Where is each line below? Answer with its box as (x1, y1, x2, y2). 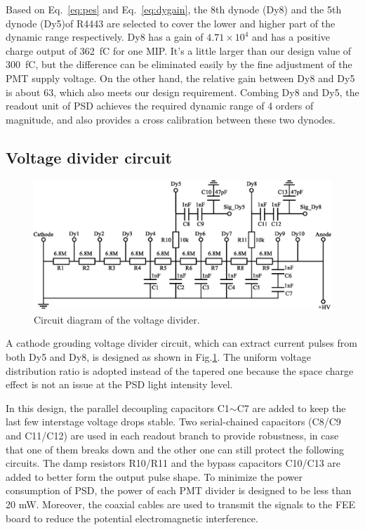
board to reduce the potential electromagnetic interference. (6, 510, 258, 525)
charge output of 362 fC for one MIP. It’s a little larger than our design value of (6, 43, 352, 58)
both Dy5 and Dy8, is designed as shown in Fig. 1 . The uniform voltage (6, 350, 311, 364)
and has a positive (252, 29, 331, 44)
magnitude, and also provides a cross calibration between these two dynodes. (6, 112, 336, 126)
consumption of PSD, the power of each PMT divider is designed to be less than (6, 483, 352, 498)
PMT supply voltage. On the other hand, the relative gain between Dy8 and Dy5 (6, 70, 355, 85)
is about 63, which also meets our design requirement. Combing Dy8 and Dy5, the (6, 84, 359, 99)
